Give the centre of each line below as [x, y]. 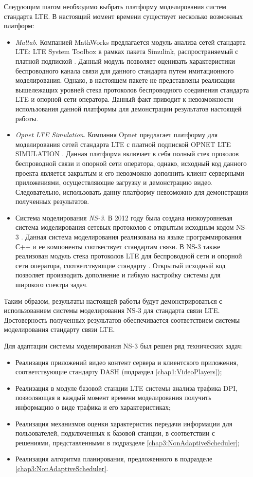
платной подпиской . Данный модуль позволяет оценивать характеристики [125, 61]
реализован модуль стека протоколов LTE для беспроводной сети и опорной [129, 256]
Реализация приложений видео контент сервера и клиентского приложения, [127, 362]
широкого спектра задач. [52, 284]
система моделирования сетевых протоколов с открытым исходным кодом [125, 227]
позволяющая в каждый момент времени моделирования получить [113, 397]
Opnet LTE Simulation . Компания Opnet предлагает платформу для [117, 135]
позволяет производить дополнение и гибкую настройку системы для [118, 275]
